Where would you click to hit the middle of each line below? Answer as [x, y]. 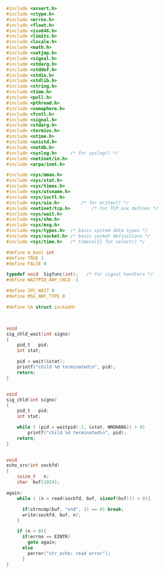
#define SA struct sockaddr [41, 307]
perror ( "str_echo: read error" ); [69, 553]
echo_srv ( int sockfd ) [33, 465]
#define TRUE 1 [25, 258]
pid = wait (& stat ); [41, 362]
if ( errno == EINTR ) [46, 537]
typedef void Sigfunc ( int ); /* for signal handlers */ [80, 275]
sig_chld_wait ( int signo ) [38, 334]
